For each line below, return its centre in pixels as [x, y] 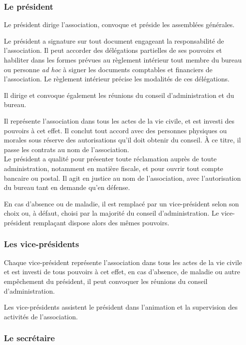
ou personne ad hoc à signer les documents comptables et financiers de [108, 69]
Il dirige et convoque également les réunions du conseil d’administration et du [119, 95]
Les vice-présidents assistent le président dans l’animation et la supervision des [121, 307]
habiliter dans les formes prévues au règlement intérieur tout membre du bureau [123, 60]
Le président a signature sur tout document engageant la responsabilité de [114, 40]
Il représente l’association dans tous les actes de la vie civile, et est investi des [119, 120]
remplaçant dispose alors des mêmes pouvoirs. [101, 222]
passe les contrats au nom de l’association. [67, 149]
